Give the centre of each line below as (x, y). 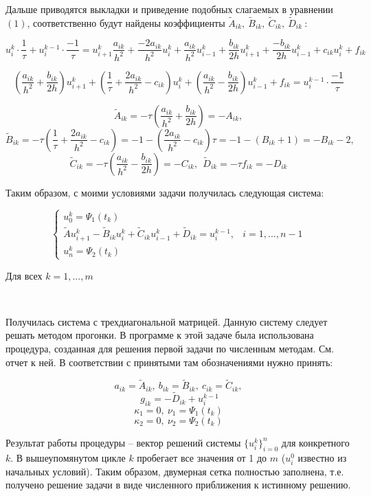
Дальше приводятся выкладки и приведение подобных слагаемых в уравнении (169, 9)
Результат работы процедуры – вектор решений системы (123, 442)
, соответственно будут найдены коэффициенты (126, 22)
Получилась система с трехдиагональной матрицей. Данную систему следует (167, 321)
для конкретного (315, 442)
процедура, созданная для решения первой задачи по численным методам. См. (170, 349)
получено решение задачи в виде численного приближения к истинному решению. (178, 485)
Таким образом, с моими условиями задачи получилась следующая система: (165, 192)
